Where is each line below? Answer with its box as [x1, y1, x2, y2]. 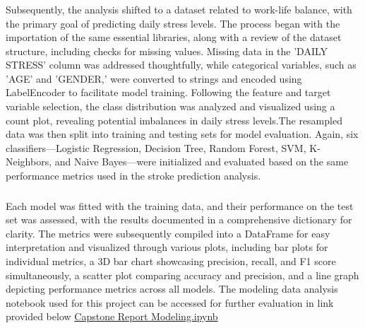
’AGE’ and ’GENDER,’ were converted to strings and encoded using [6, 71, 302, 86]
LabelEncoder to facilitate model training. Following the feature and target [6, 85, 331, 100]
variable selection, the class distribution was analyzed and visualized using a [6, 99, 335, 114]
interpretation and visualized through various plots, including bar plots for [6, 240, 328, 254]
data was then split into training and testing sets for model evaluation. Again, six [6, 127, 359, 141]
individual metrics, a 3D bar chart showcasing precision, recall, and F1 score [6, 253, 336, 268]
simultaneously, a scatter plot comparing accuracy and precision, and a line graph [6, 267, 359, 282]
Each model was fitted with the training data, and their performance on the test [6, 198, 354, 213]
